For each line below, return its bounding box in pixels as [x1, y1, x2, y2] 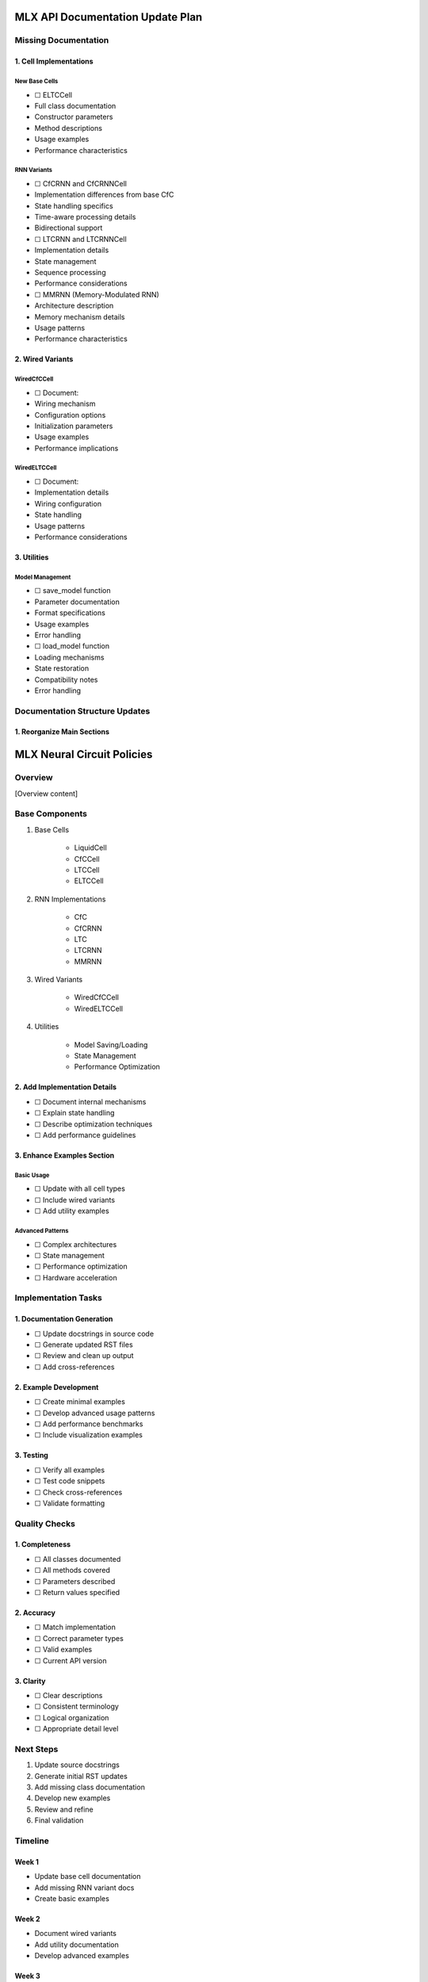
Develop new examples [34, 1793, 111, 1803]
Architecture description [34, 301, 114, 311]
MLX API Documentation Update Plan [14, 10, 203, 24]
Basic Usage [14, 1171, 50, 1179]
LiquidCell [74, 843, 107, 852]
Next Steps [14, 1743, 59, 1754]
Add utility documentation [34, 1939, 119, 1949]
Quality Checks [14, 1518, 75, 1529]
